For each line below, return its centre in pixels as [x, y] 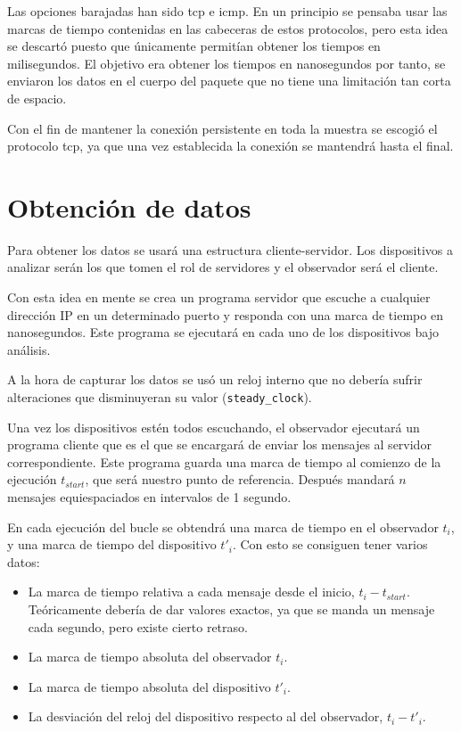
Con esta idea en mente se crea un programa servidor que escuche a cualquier [219, 297]
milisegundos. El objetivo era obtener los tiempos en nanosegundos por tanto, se [226, 63]
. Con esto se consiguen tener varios [330, 544]
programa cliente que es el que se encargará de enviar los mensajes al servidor [219, 444]
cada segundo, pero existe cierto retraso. [138, 626]
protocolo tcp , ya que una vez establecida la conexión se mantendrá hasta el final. [230, 146]
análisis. [29, 349]
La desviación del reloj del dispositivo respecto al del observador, [206, 716]
